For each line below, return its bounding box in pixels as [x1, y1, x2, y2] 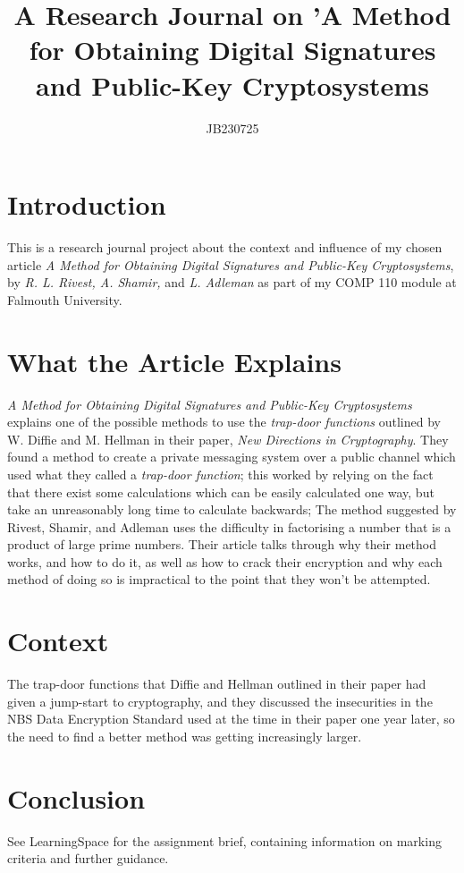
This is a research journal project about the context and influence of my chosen [7, 238, 443, 257]
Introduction [7, 186, 166, 223]
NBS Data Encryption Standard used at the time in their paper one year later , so [7, 709, 455, 728]
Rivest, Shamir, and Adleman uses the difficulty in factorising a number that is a [7, 517, 451, 536]
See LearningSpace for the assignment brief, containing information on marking [7, 831, 442, 850]
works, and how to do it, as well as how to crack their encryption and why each [7, 552, 443, 571]
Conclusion [7, 779, 146, 816]
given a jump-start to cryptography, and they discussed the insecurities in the [7, 691, 433, 710]
